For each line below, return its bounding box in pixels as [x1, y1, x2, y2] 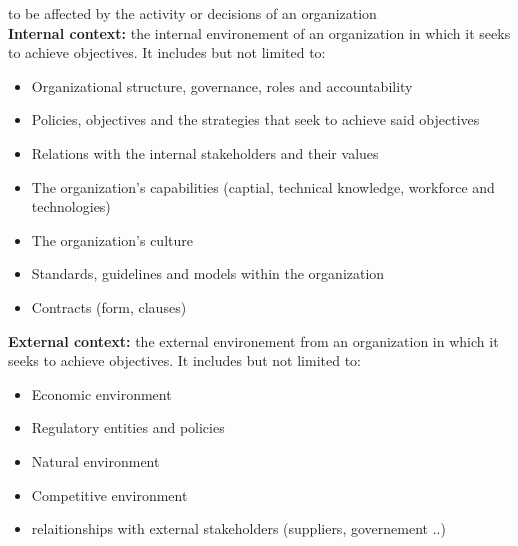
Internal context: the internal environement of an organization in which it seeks [8, 22, 511, 43]
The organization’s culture [31, 229, 193, 250]
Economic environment [31, 383, 172, 404]
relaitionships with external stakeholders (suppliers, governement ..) [31, 518, 446, 539]
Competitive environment [31, 484, 188, 505]
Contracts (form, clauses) [31, 296, 187, 317]
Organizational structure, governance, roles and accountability [31, 75, 413, 96]
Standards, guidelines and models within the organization [31, 263, 385, 284]
